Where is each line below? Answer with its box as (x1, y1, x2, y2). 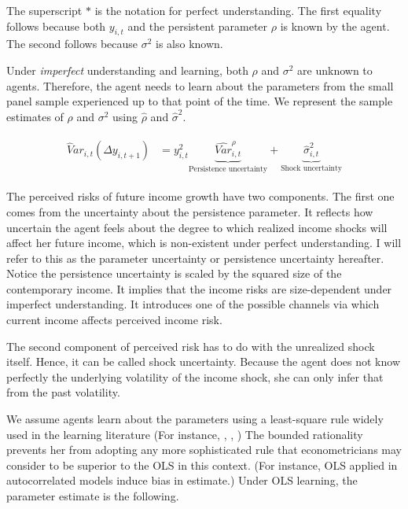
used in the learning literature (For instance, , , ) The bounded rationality (6, 426, 363, 442)
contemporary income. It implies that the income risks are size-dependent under (6, 280, 392, 297)
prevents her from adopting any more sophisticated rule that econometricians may (6, 441, 402, 458)
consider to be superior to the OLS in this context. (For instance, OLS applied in (6, 456, 398, 473)
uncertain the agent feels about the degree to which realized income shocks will (6, 219, 388, 235)
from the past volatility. (6, 384, 120, 400)
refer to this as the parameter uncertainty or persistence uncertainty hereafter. (6, 249, 384, 266)
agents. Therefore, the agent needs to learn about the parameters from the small (6, 77, 394, 94)
